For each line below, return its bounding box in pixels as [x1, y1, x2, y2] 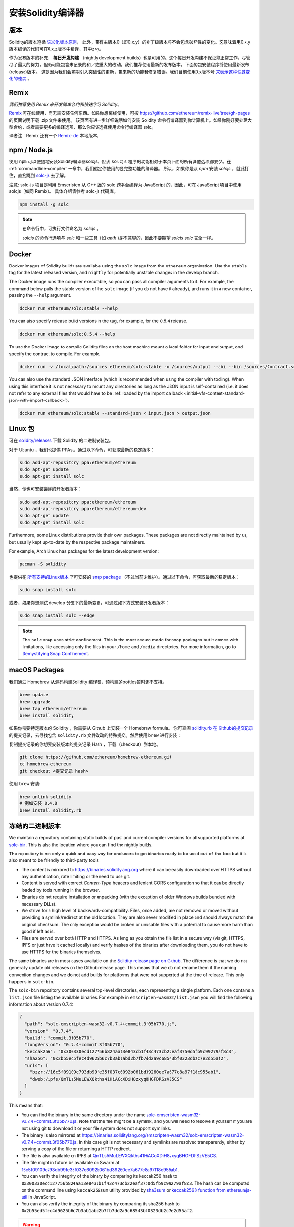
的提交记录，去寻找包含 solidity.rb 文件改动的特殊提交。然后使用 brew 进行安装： [9, 732, 182, 738]
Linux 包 [9, 425, 34, 433]
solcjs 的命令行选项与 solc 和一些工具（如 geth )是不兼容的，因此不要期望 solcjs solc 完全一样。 [22, 235, 216, 240]
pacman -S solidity [19, 561, 66, 567]
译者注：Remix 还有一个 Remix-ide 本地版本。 [9, 133, 101, 139]
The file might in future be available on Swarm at [21, 1160, 120, 1166]
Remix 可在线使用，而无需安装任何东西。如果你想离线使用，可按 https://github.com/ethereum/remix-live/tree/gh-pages [9, 110, 250, 116]
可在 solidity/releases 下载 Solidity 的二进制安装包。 [9, 437, 114, 444]
